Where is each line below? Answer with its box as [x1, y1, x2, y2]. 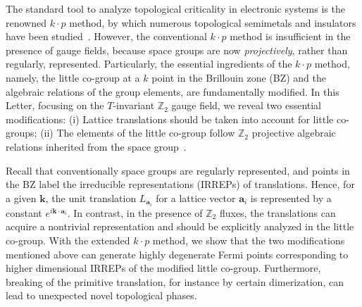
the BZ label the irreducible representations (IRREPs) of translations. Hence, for [6, 177, 355, 192]
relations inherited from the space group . [6, 139, 187, 153]
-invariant [113, 98, 155, 113]
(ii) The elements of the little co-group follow [40, 125, 235, 140]
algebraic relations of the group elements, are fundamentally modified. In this [6, 84, 339, 99]
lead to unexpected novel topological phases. [6, 288, 197, 303]
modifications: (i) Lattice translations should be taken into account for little [6, 111, 334, 126]
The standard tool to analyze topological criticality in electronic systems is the [6, 1, 345, 15]
